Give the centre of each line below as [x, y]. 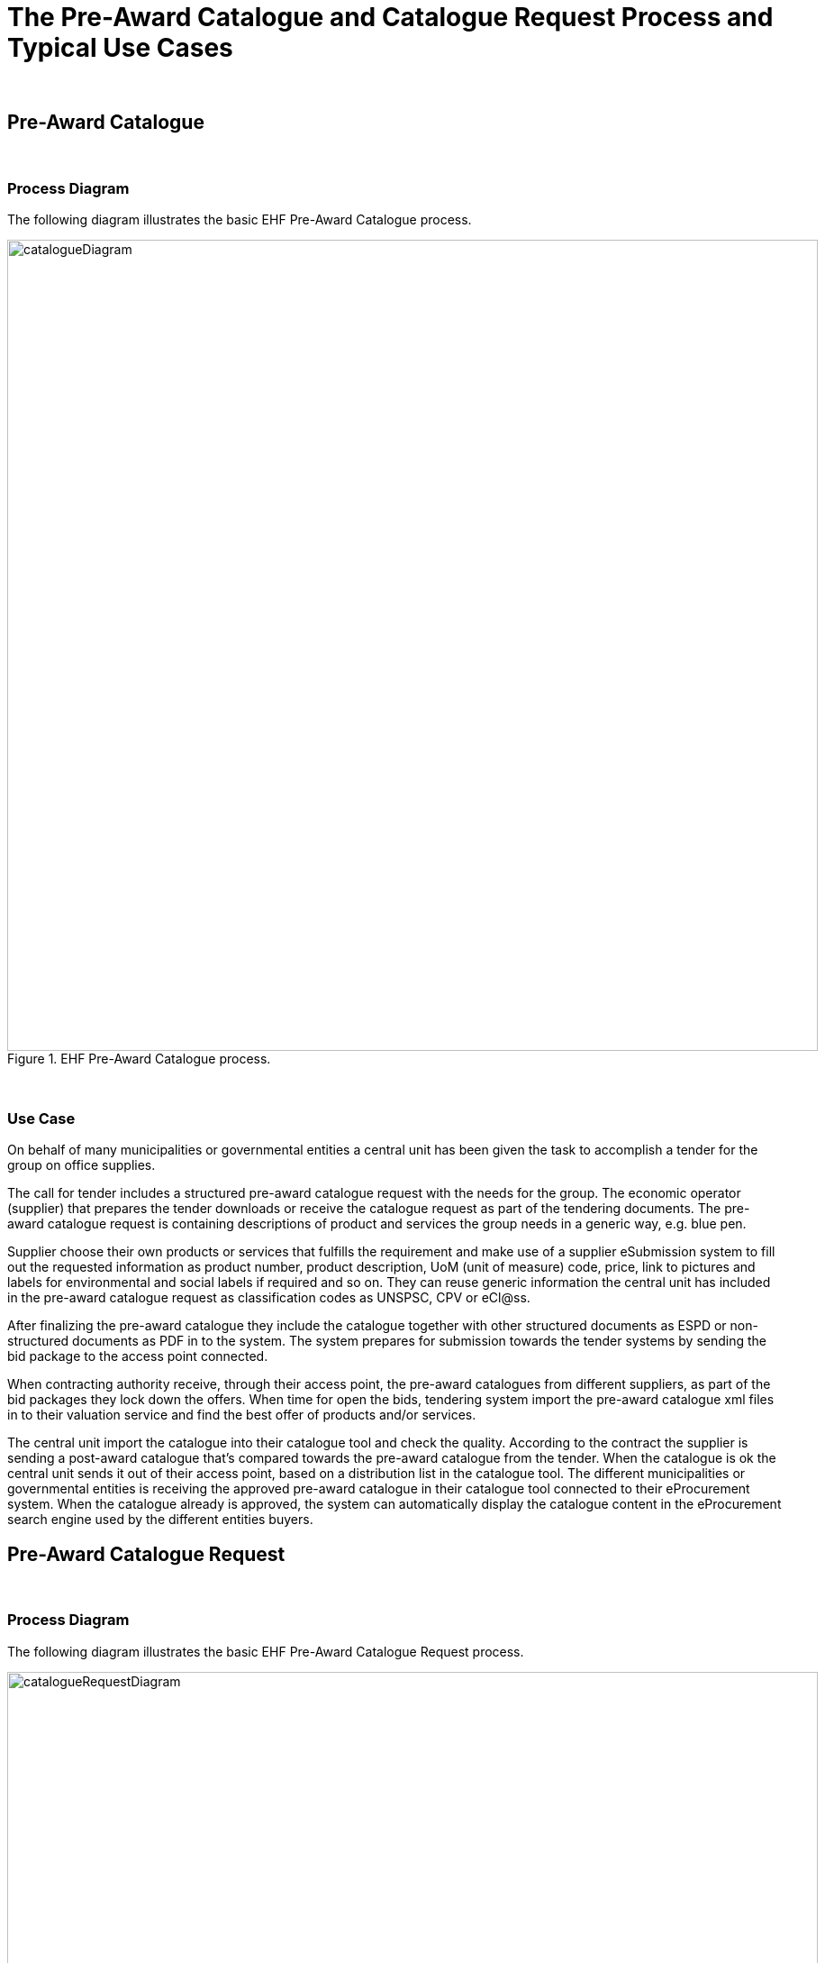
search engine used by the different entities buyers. [160, 1520]
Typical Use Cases [120, 48]
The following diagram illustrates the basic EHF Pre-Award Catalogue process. [240, 220]
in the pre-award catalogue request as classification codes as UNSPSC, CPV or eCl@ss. [269, 1298]
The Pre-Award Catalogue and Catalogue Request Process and [390, 17]
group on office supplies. [82, 1165]
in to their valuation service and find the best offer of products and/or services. [242, 1415]
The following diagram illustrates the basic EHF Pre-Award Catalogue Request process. [266, 1651]
